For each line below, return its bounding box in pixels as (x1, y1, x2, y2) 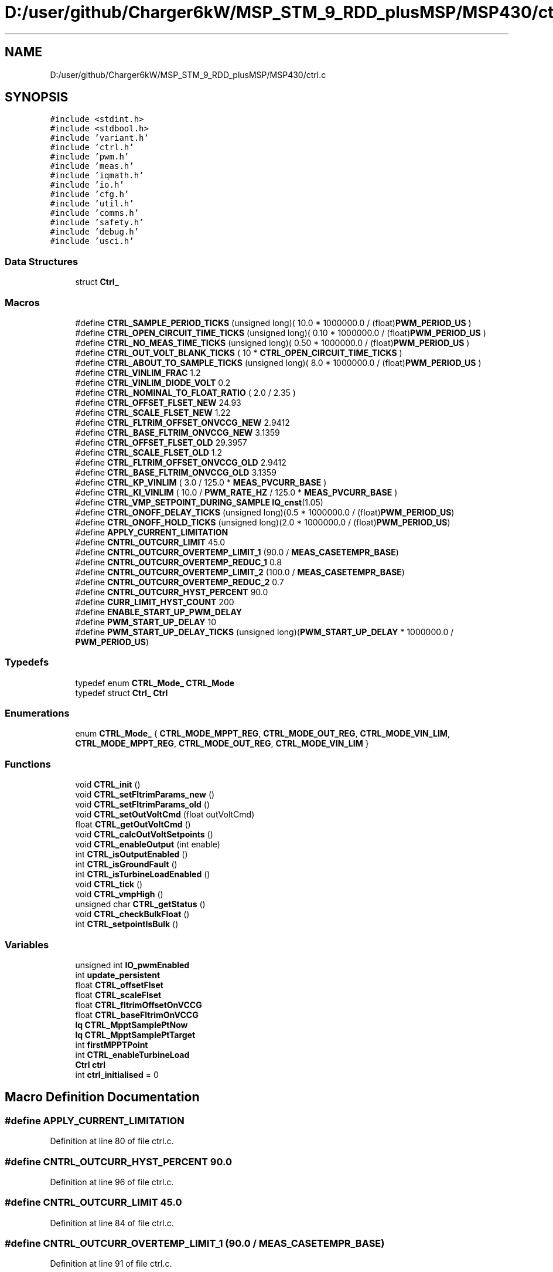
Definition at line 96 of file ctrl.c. (50, 1176, 174, 1187)
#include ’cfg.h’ (50, 189, 129, 199)
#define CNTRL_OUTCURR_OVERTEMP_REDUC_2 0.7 (75, 576, 284, 587)
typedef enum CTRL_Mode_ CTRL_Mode (75, 677, 235, 688)
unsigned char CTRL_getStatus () (75, 899, 206, 910)
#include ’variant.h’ (50, 133, 149, 143)
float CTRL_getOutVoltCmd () (75, 819, 191, 830)
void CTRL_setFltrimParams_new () (75, 789, 215, 800)
